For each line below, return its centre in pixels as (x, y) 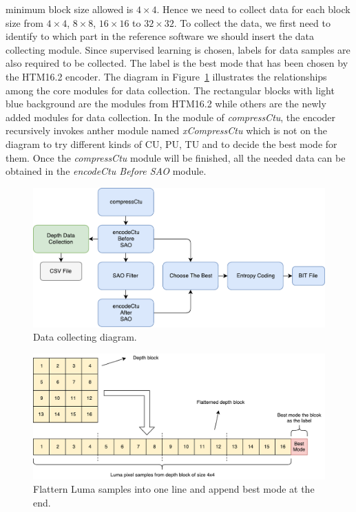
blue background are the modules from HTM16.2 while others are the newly (166, 104)
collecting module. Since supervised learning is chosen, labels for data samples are (178, 49)
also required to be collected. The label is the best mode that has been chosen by (177, 63)
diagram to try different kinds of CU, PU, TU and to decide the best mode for (171, 143)
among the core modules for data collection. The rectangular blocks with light (170, 90)
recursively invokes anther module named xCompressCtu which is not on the (167, 130)
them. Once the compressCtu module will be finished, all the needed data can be (176, 157)
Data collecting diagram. (85, 337)
